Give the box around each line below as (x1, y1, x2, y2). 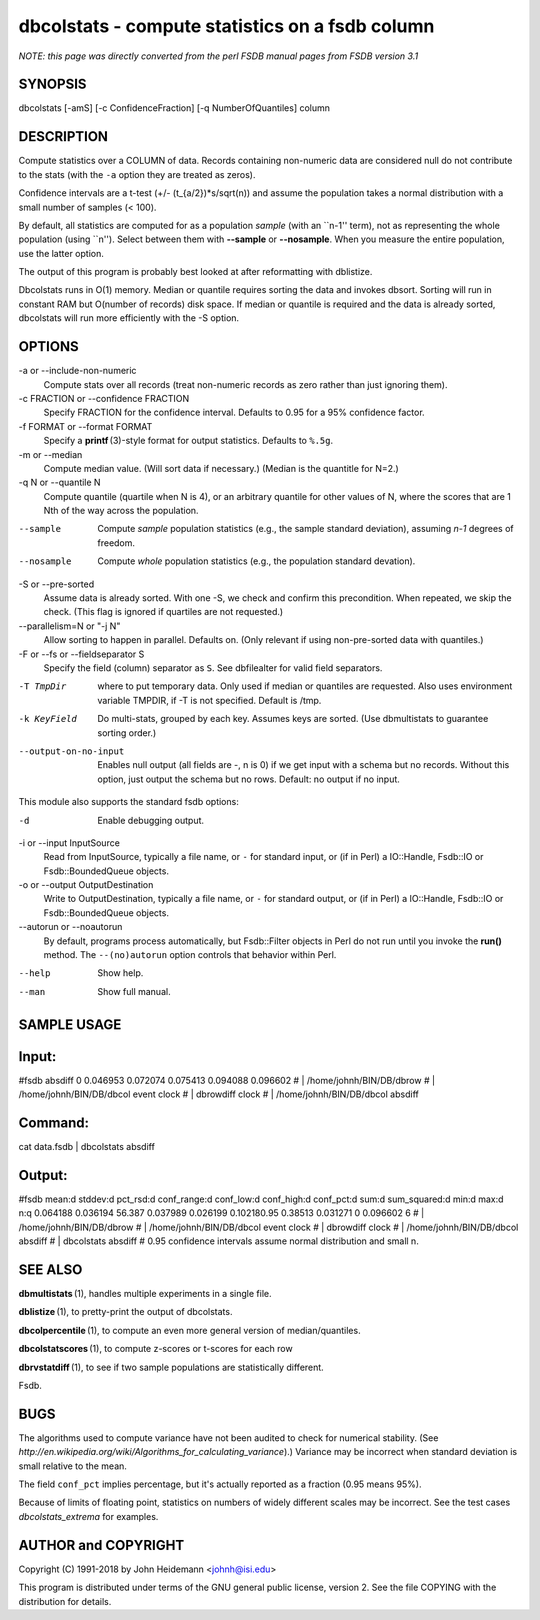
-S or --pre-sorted (18, 578, 95, 590)
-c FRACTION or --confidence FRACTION (18, 392, 190, 404)
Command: (18, 1114, 90, 1131)
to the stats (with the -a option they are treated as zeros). (18, 168, 256, 180)
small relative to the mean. (18, 1460, 127, 1472)
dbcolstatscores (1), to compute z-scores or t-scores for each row (18, 1343, 294, 1355)
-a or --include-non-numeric (18, 365, 137, 377)
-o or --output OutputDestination (18, 879, 154, 891)
